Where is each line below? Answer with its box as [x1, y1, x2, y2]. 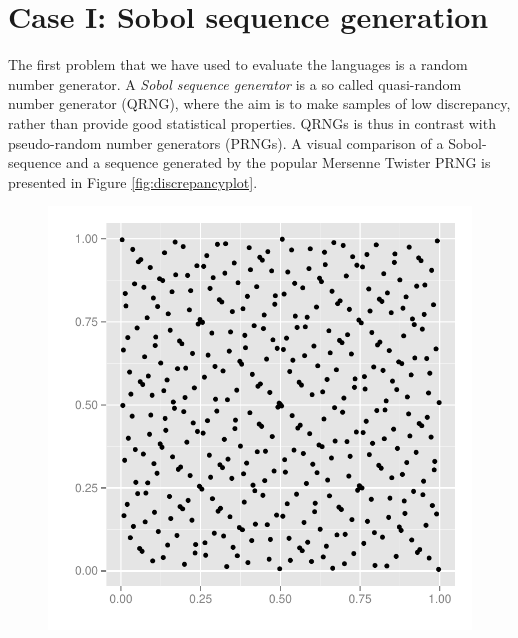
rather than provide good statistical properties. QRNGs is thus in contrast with [8, 112, 496, 133]
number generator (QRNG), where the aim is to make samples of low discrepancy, [8, 93, 511, 114]
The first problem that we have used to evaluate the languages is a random [8, 54, 468, 75]
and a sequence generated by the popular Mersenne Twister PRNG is [66, 152, 491, 173]
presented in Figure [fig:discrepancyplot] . [8, 171, 258, 192]
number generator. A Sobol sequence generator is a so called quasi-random [8, 73, 462, 94]
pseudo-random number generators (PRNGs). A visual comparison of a [8, 132, 444, 153]
